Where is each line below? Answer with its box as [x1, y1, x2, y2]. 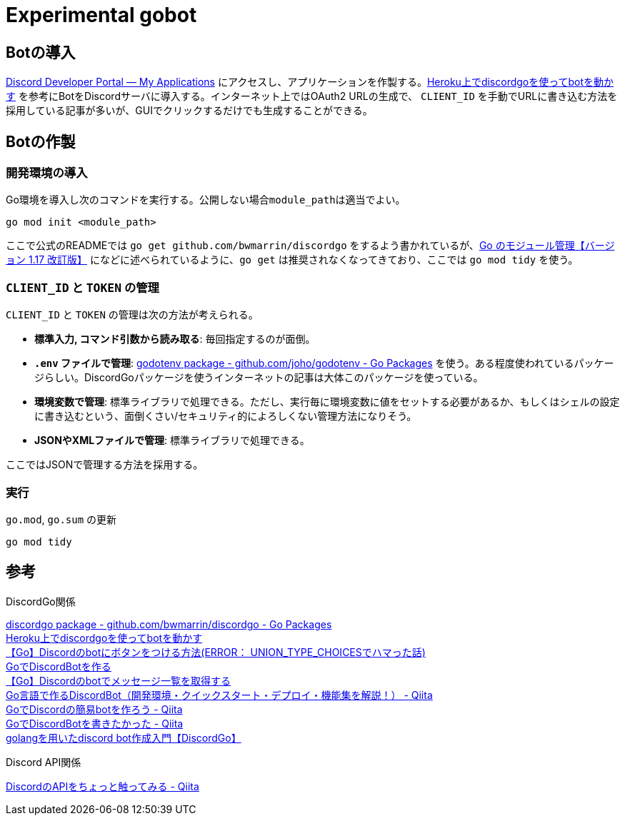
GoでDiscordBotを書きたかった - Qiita [6, 717, 184, 730]
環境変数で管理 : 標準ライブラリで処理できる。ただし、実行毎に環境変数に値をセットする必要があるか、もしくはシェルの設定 [34, 396, 620, 408]
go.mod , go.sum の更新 [6, 513, 117, 525]
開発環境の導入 [6, 166, 88, 181]
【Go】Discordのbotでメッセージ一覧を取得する [6, 674, 231, 687]
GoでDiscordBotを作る [6, 660, 111, 673]
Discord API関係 [6, 755, 81, 768]
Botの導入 [6, 43, 76, 61]
